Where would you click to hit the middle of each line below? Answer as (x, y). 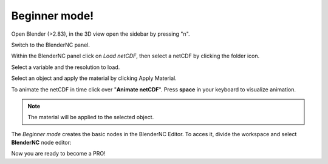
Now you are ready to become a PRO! (58, 154)
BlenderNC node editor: (41, 143)
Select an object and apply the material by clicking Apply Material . (94, 78)
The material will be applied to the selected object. (91, 117)
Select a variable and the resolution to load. (66, 67)
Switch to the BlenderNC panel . (51, 45)
